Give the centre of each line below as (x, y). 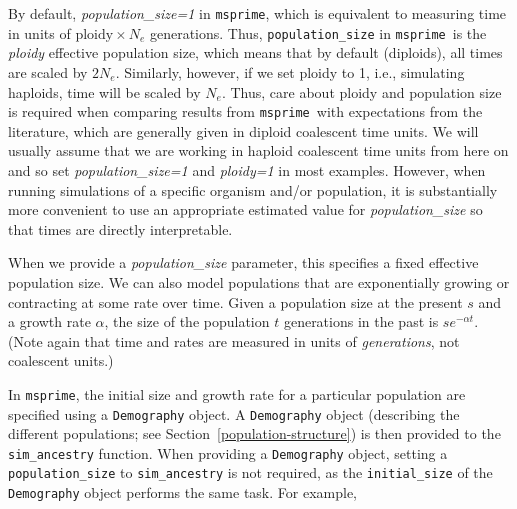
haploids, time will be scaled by (104, 91)
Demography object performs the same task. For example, (183, 492)
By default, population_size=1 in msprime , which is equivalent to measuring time (257, 13)
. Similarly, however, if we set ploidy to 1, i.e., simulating (290, 71)
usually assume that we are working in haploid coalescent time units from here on (258, 150)
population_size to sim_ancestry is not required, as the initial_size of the (250, 472)
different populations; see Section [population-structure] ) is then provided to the (254, 433)
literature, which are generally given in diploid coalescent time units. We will (243, 130)
